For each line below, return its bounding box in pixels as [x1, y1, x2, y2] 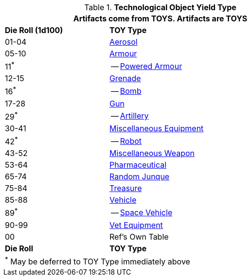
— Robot [110, 136, 142, 146]
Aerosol [109, 37, 138, 47]
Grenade [109, 73, 141, 84]
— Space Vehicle [110, 207, 173, 217]
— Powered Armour [110, 61, 182, 71]
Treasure [109, 183, 142, 193]
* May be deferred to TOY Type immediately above [5, 255, 190, 266]
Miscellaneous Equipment [109, 123, 204, 133]
